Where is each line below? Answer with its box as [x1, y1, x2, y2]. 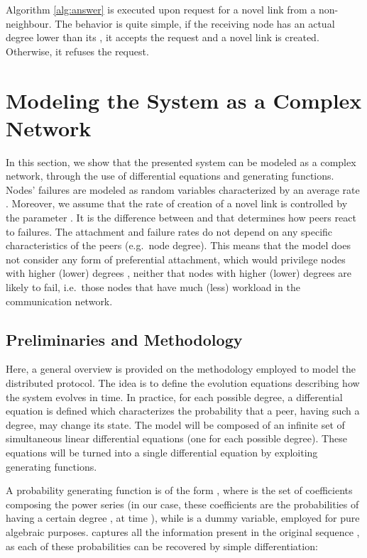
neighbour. [6, 16, 52, 31]
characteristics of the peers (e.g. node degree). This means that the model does [6, 238, 351, 253]
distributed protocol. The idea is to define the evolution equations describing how [6, 376, 360, 390]
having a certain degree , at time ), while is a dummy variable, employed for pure [6, 510, 360, 525]
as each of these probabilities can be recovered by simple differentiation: [6, 538, 318, 553]
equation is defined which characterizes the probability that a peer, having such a [6, 403, 360, 418]
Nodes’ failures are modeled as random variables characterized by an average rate [6, 182, 360, 197]
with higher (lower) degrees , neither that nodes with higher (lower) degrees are [6, 266, 352, 280]
